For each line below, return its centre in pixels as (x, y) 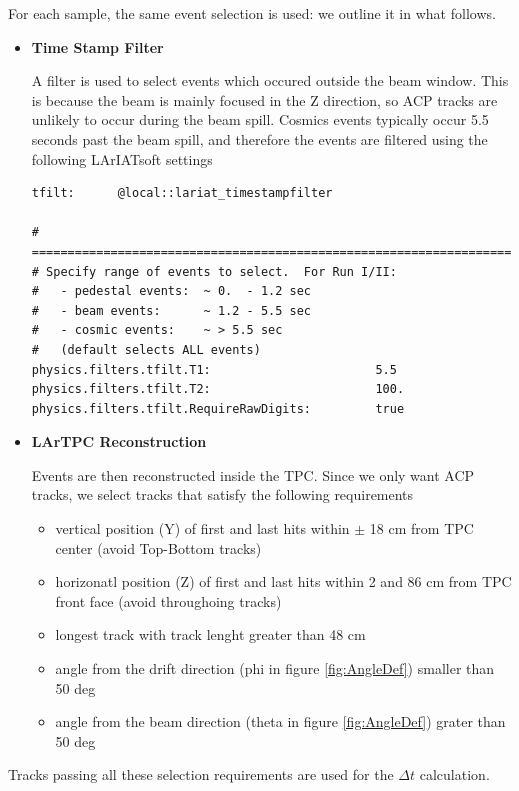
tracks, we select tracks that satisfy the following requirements (222, 494)
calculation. (454, 774)
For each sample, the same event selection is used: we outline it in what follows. (252, 13)
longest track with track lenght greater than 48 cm (210, 634)
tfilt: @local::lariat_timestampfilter (182, 193)
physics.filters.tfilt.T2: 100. (218, 389)
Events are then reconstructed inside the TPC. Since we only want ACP (253, 474)
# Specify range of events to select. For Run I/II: (214, 271)
